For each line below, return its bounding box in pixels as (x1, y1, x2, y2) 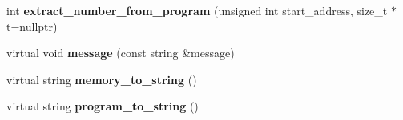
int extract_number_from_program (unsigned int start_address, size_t (6, 2, 388, 18)
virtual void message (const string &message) (6, 45, 235, 61)
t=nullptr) (6, 17, 58, 34)
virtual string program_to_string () (6, 98, 199, 114)
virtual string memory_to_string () (6, 71, 197, 87)
